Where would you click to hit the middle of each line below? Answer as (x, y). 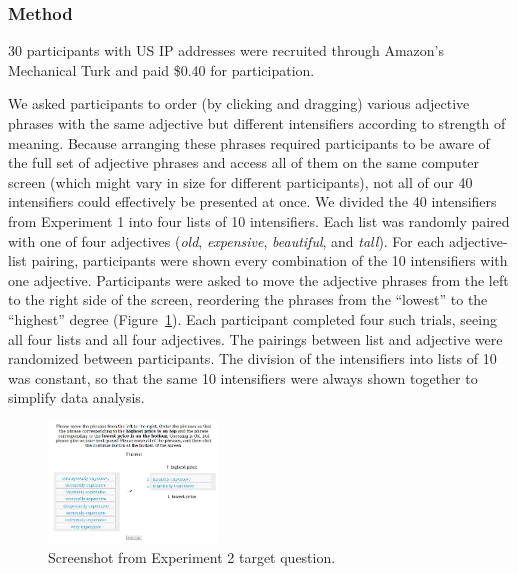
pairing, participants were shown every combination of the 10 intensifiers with (269, 260)
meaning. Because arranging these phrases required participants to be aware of (249, 142)
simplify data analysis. (76, 397)
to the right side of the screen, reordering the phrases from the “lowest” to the (248, 299)
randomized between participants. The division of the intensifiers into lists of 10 (252, 358)
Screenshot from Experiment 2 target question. (192, 556)
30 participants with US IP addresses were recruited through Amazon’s (226, 50)
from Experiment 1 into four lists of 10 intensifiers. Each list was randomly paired (259, 220)
